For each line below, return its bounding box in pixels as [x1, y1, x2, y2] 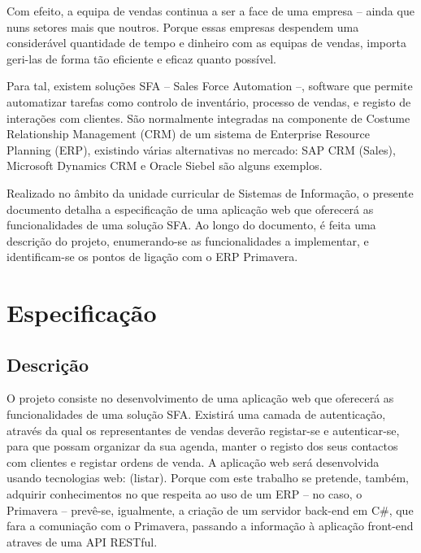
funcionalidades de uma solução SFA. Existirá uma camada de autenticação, [7, 406, 386, 423]
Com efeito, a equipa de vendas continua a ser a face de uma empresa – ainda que [7, 2, 414, 19]
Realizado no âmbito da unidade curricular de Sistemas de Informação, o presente [7, 184, 414, 201]
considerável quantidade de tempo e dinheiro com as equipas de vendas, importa [7, 34, 406, 51]
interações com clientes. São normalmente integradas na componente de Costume [7, 109, 410, 126]
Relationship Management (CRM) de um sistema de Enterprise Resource [7, 125, 370, 142]
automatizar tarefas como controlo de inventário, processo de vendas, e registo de [7, 93, 411, 110]
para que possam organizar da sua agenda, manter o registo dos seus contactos [7, 438, 398, 455]
